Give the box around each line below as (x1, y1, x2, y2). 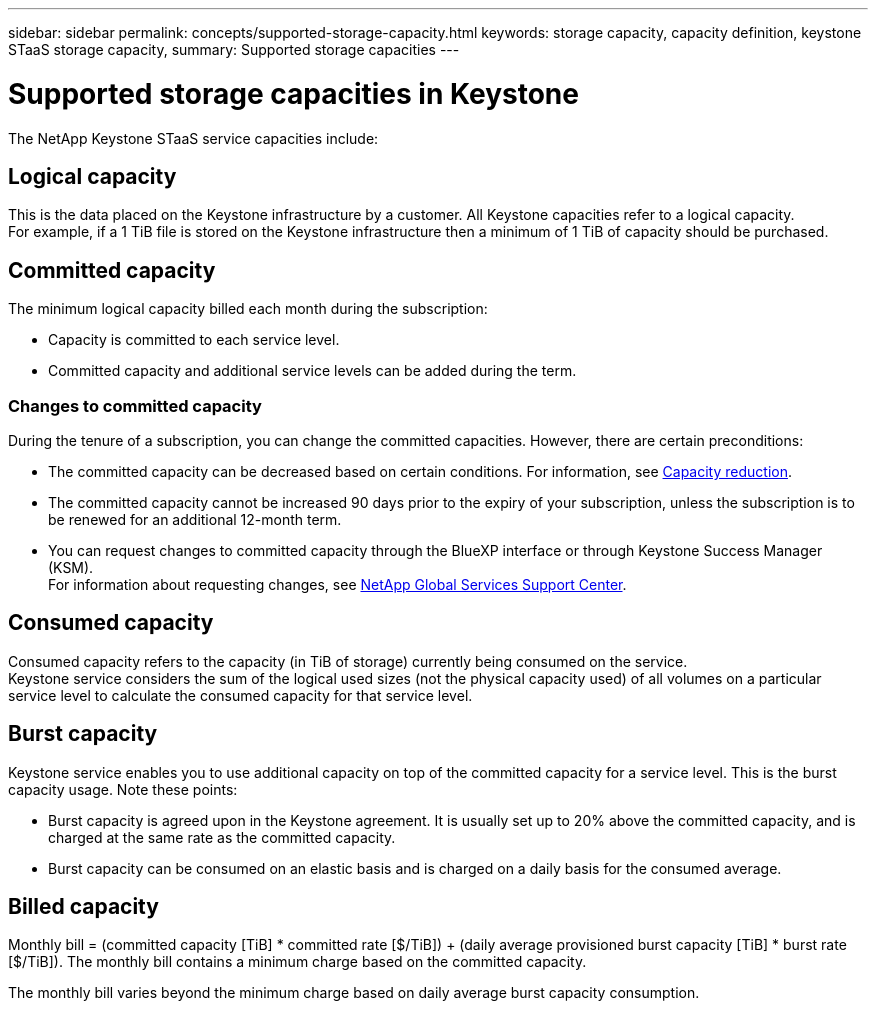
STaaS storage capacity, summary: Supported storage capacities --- (8, 41, 460, 58)
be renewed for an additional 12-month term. (48, 510, 342, 528)
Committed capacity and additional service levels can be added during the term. (48, 362, 577, 380)
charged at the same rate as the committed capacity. (48, 828, 396, 846)
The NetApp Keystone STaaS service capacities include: (8, 129, 379, 147)
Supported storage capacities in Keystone (8, 76, 579, 111)
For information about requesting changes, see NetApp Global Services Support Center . (48, 575, 627, 593)
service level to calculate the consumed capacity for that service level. (8, 686, 473, 704)
